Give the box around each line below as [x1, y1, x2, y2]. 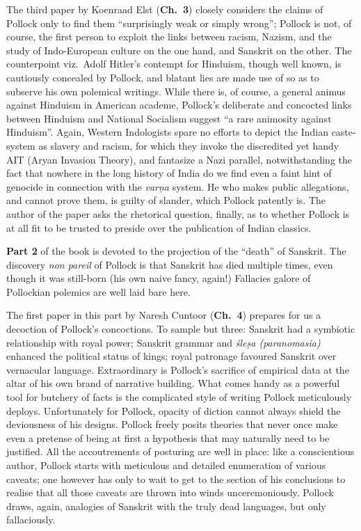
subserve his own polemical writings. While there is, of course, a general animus [6, 84, 346, 98]
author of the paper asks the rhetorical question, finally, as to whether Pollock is [6, 206, 350, 221]
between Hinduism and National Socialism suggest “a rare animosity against [6, 111, 332, 125]
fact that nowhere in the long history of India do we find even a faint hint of [6, 166, 332, 180]
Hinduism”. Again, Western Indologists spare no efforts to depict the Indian [6, 125, 328, 139]
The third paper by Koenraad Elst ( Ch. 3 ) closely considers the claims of [6, 2, 323, 16]
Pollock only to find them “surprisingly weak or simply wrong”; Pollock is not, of [6, 15, 352, 30]
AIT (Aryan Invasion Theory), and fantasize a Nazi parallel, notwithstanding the [6, 152, 352, 166]
